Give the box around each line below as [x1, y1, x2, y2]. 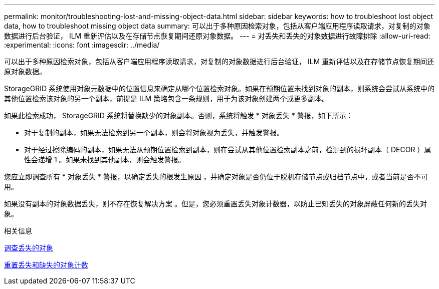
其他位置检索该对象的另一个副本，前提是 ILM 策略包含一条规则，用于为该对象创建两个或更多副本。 [4, 94, 329, 103]
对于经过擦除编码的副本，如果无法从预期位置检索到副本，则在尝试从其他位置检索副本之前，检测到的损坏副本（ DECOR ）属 [24, 145, 431, 154]
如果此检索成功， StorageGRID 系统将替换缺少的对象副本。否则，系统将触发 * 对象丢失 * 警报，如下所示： [4, 111, 353, 120]
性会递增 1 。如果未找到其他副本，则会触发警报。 [24, 155, 185, 164]
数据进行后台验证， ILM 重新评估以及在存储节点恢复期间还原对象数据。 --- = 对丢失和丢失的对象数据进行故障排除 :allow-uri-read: [4, 32, 430, 40]
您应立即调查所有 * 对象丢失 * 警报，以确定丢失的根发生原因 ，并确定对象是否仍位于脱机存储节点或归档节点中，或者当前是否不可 [4, 172, 428, 181]
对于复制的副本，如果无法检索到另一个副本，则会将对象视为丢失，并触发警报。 [24, 128, 284, 137]
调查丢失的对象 [4, 243, 53, 252]
